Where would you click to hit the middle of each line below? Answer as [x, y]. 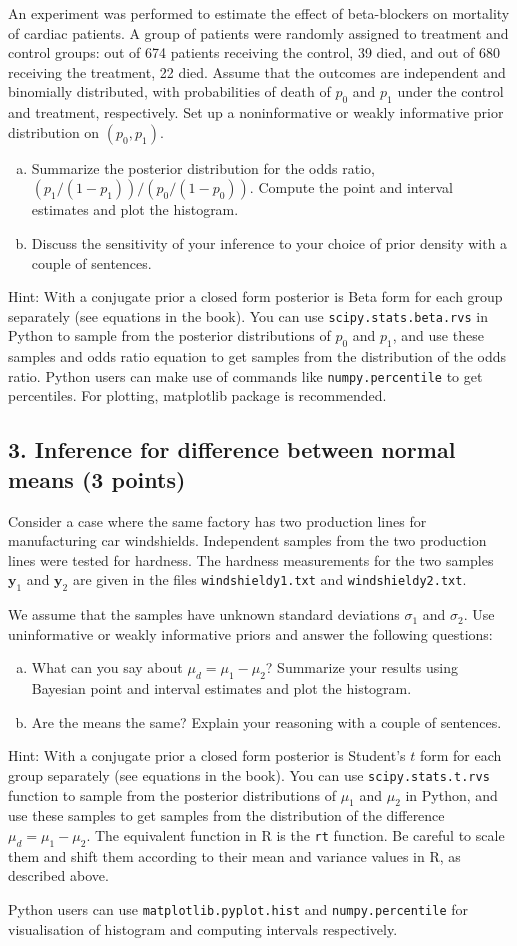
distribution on [54, 131]
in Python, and [451, 794]
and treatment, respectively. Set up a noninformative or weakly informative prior [256, 112]
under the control [450, 91]
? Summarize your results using [361, 667]
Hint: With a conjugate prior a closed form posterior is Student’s [207, 755]
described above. [58, 875]
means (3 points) [97, 478]
